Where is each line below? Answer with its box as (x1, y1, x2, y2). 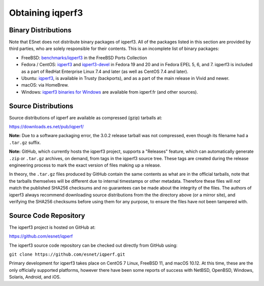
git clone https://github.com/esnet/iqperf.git (9, 252, 126, 257)
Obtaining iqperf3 (9, 7, 83, 18)
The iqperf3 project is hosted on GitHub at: (9, 224, 96, 230)
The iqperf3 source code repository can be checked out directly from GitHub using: (9, 242, 178, 248)
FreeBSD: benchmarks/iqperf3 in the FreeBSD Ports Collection (21, 54, 148, 61)
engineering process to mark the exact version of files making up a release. (9, 162, 161, 168)
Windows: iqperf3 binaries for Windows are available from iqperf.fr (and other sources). (21, 89, 198, 95)
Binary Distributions (9, 26, 72, 34)
